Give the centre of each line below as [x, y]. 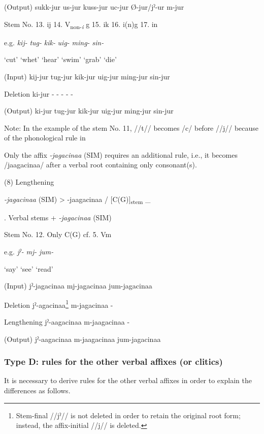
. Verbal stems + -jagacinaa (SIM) [58, 217]
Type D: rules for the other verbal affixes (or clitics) [113, 361]
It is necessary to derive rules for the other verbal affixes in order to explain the [128, 380]
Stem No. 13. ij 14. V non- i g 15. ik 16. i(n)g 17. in [81, 24]
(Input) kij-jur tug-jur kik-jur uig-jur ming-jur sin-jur [87, 76]
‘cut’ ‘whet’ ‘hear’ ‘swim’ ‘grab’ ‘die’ [60, 59]
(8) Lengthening [29, 182]
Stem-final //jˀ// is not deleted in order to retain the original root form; [128, 415]
